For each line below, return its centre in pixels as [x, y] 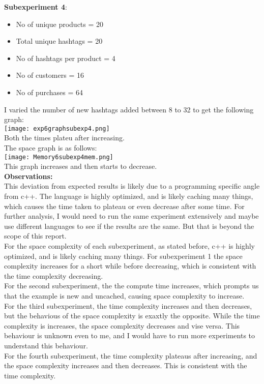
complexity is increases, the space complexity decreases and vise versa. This [122, 325]
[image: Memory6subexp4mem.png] [59, 157]
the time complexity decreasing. [54, 275]
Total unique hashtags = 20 [59, 41]
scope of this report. [35, 236]
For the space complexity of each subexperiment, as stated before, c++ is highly [130, 246]
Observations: [28, 176]
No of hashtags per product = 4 [66, 58]
